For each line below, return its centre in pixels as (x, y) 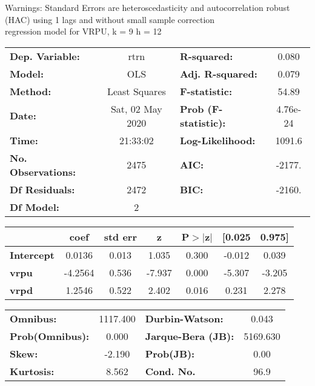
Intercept (32, 255)
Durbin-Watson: (184, 318)
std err (120, 236)
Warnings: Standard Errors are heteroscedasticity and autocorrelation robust (148, 7)
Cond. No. (170, 371)
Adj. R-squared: (218, 73)
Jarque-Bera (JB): (190, 336)
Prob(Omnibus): (50, 336)
